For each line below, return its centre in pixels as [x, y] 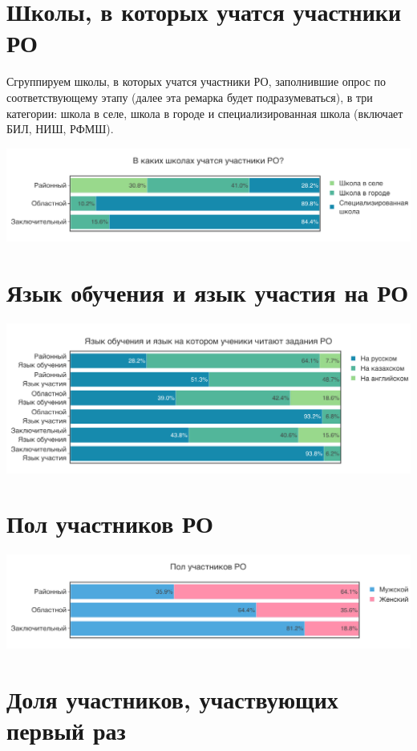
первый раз [66, 730]
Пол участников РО [110, 524]
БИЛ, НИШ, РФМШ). [60, 129]
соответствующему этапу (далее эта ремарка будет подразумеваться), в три [190, 97]
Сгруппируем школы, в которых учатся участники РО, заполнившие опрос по [196, 81]
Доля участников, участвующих [172, 698]
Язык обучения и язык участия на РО [208, 292]
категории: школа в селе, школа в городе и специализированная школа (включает [205, 113]
